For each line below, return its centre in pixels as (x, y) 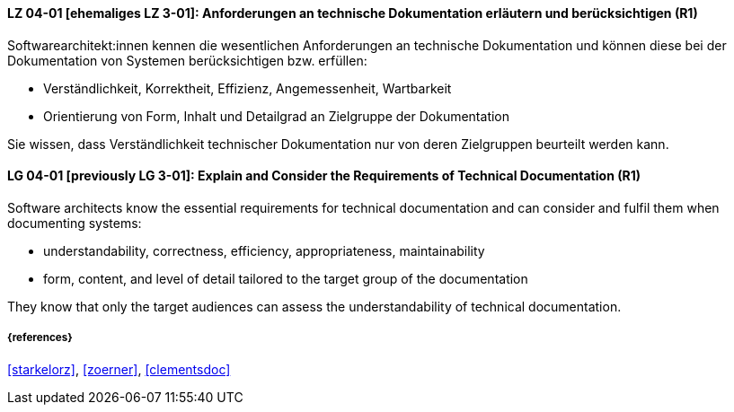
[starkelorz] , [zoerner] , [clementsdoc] (119, 369)
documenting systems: (75, 223)
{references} (40, 338)
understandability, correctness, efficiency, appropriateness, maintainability (264, 250)
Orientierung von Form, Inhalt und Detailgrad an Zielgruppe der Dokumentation (277, 116)
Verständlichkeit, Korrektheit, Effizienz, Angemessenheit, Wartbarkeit (248, 88)
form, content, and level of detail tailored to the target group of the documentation (286, 278)
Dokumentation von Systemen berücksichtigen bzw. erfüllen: (187, 60)
